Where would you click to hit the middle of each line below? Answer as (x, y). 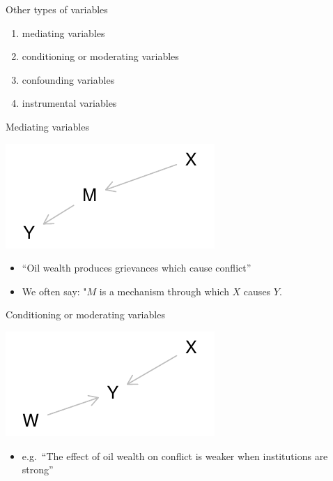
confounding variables (68, 79)
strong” (38, 469)
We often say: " (54, 291)
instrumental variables (69, 103)
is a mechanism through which (164, 291)
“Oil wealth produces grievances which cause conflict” (137, 268)
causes (257, 291)
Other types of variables (57, 9)
